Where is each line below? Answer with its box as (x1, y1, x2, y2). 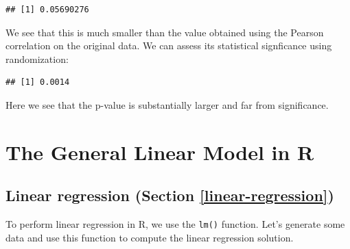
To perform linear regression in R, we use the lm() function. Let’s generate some (5, 217, 345, 231)
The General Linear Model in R (5, 137, 314, 166)
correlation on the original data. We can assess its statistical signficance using (5, 38, 332, 53)
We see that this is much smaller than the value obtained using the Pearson (5, 25, 324, 39)
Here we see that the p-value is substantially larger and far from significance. (5, 97, 329, 112)
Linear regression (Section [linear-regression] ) (5, 185, 334, 206)
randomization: (5, 51, 69, 66)
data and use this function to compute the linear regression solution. (5, 230, 294, 244)
